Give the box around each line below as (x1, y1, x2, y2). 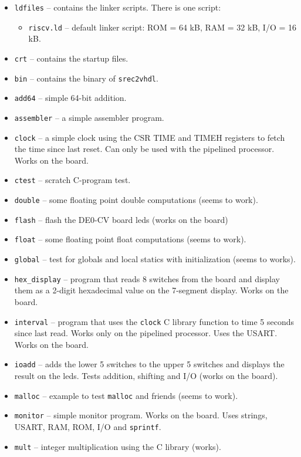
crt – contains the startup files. (14, 52, 128, 64)
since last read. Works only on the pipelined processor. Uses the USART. (14, 327, 278, 339)
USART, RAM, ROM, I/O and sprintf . (14, 420, 161, 432)
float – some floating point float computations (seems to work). (14, 233, 246, 245)
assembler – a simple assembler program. (14, 111, 164, 123)
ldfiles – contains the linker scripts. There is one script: (14, 1, 221, 13)
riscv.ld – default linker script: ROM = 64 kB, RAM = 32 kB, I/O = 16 (28, 21, 297, 33)
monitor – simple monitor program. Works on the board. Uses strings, (14, 409, 268, 421)
